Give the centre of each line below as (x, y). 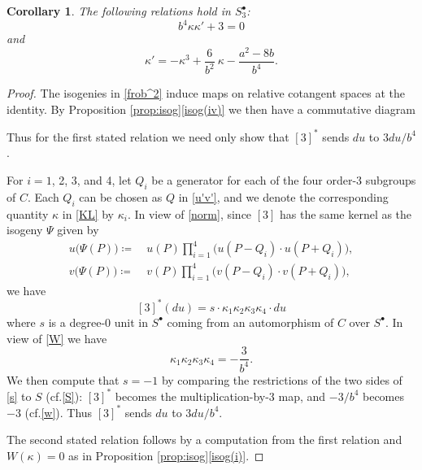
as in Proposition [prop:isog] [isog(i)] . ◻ (166, 455)
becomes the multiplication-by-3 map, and (220, 396)
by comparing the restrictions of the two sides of (282, 379)
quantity (28, 213)
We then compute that (63, 379)
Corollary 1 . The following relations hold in (119, 11)
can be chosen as (121, 196)
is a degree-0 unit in (98, 322)
